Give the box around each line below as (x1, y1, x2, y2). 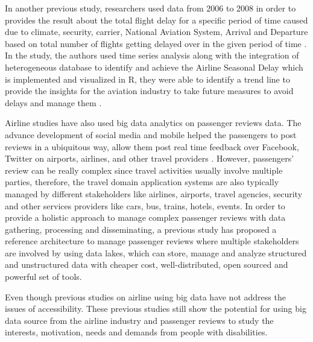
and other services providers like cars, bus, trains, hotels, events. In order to (5, 199, 285, 212)
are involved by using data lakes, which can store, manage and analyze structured (5, 246, 307, 259)
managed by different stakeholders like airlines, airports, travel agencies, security (5, 187, 303, 200)
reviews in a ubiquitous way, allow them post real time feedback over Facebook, (5, 140, 299, 153)
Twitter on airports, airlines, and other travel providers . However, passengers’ (5, 152, 294, 165)
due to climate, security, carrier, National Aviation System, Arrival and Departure (5, 25, 308, 38)
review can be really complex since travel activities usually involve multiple (5, 163, 283, 176)
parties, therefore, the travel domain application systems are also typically (5, 176, 279, 188)
